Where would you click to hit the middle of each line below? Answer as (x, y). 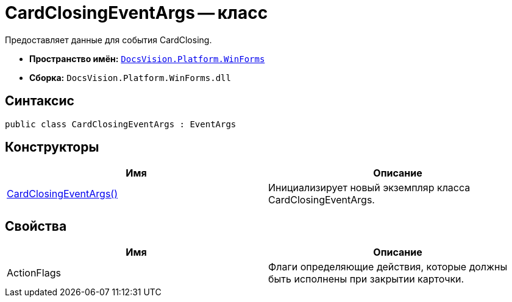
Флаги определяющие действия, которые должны (388, 267)
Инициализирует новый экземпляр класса (369, 188)
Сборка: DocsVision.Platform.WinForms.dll (130, 77)
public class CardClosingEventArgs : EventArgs (121, 124)
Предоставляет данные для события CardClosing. (108, 40)
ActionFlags (34, 273)
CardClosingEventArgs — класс (137, 13)
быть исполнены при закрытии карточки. (366, 279)
